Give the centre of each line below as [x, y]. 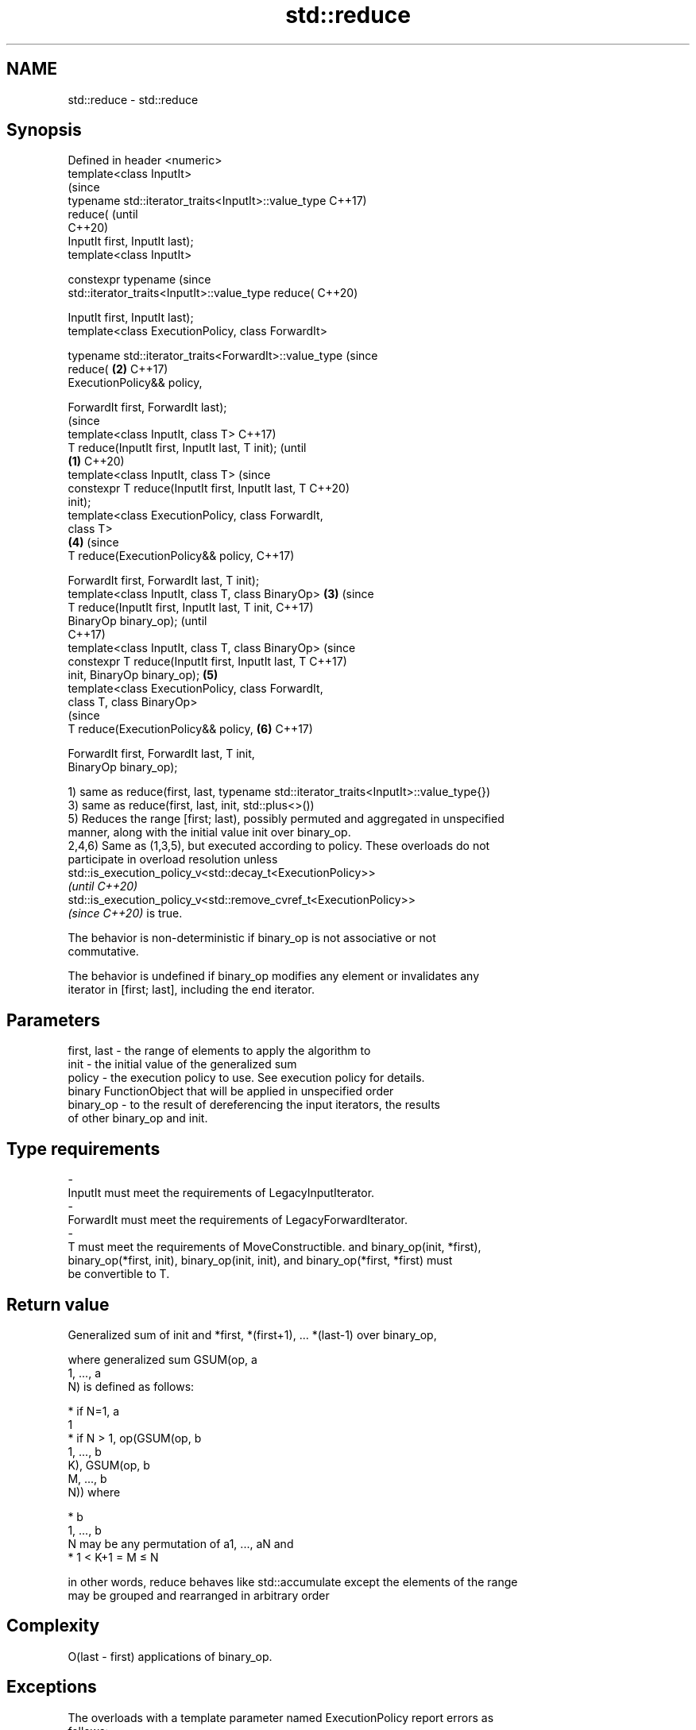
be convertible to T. [119, 1274]
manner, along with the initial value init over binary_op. [209, 832]
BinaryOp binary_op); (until [137, 621]
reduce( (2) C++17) [118, 369]
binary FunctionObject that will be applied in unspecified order [231, 1091]
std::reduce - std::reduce [133, 99]
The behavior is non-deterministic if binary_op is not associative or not [252, 938]
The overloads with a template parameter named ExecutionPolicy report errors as [281, 1717]
